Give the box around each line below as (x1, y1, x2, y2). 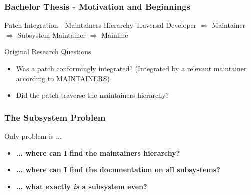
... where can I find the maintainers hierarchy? (16, 147, 180, 158)
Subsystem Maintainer (17, 29, 86, 40)
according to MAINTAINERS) (16, 73, 110, 83)
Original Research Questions (4, 46, 91, 57)
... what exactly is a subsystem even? (16, 181, 147, 191)
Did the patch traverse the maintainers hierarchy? (16, 90, 169, 100)
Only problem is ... (4, 131, 62, 141)
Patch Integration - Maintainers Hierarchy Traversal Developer (4, 20, 197, 30)
